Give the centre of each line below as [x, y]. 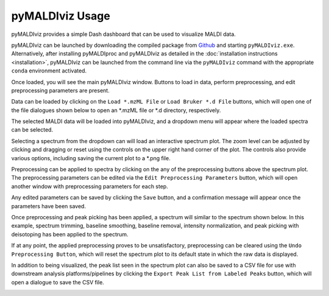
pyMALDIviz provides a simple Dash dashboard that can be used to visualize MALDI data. [123, 34]
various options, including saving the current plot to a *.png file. [91, 158]
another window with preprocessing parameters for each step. [90, 186]
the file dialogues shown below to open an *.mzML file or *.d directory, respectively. [116, 110]
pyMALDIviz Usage [61, 16]
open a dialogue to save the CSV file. [58, 282]
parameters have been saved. [49, 206]
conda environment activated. [49, 71]
